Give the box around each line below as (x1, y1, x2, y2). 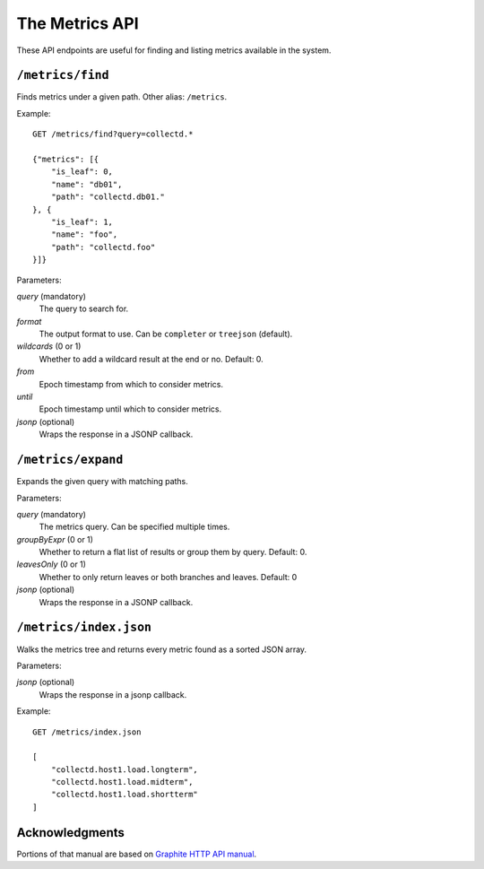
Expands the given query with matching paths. (16, 476, 188, 487)
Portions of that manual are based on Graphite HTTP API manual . (16, 848, 257, 859)
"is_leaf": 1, (50, 216, 114, 227)
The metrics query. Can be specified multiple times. (39, 521, 230, 533)
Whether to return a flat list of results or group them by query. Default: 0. (39, 547, 307, 558)
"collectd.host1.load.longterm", (50, 764, 199, 775)
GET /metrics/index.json (32, 726, 142, 737)
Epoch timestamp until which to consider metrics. (39, 404, 222, 414)
